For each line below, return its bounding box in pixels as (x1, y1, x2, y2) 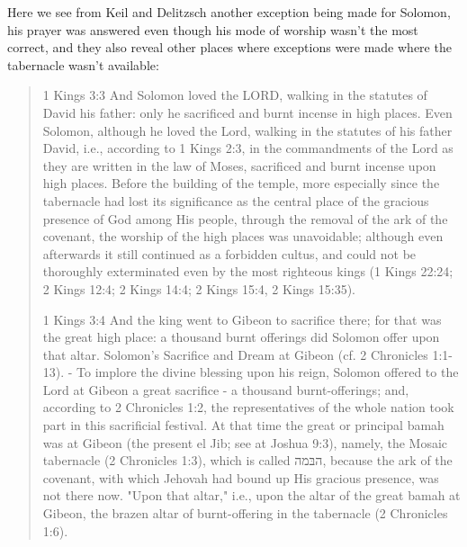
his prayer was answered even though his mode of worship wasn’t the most (7, 20, 418, 39)
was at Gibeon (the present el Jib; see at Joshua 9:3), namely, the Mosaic (42, 433, 448, 452)
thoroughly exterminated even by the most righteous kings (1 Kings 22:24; (42, 262, 454, 281)
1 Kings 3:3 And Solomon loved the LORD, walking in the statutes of (42, 85, 427, 104)
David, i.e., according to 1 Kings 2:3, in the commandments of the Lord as (42, 139, 454, 157)
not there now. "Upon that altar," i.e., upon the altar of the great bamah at (42, 486, 461, 505)
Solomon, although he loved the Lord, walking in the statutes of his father (42, 121, 453, 139)
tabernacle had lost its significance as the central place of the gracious (42, 191, 429, 210)
